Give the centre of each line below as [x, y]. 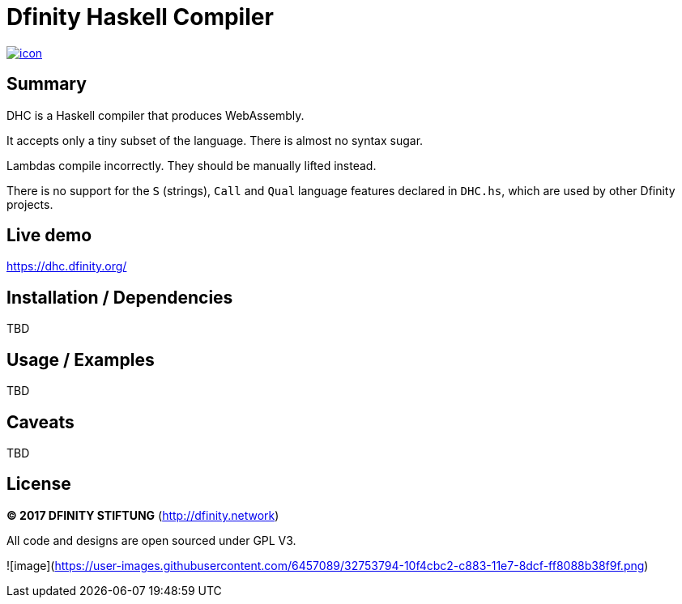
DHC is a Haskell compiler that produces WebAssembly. [156, 115]
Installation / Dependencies [120, 297]
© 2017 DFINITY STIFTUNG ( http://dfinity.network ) [143, 515]
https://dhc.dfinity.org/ [67, 266]
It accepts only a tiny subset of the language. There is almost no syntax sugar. [215, 140]
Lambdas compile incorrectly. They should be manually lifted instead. [192, 165]
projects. [30, 204]
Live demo [49, 236]
